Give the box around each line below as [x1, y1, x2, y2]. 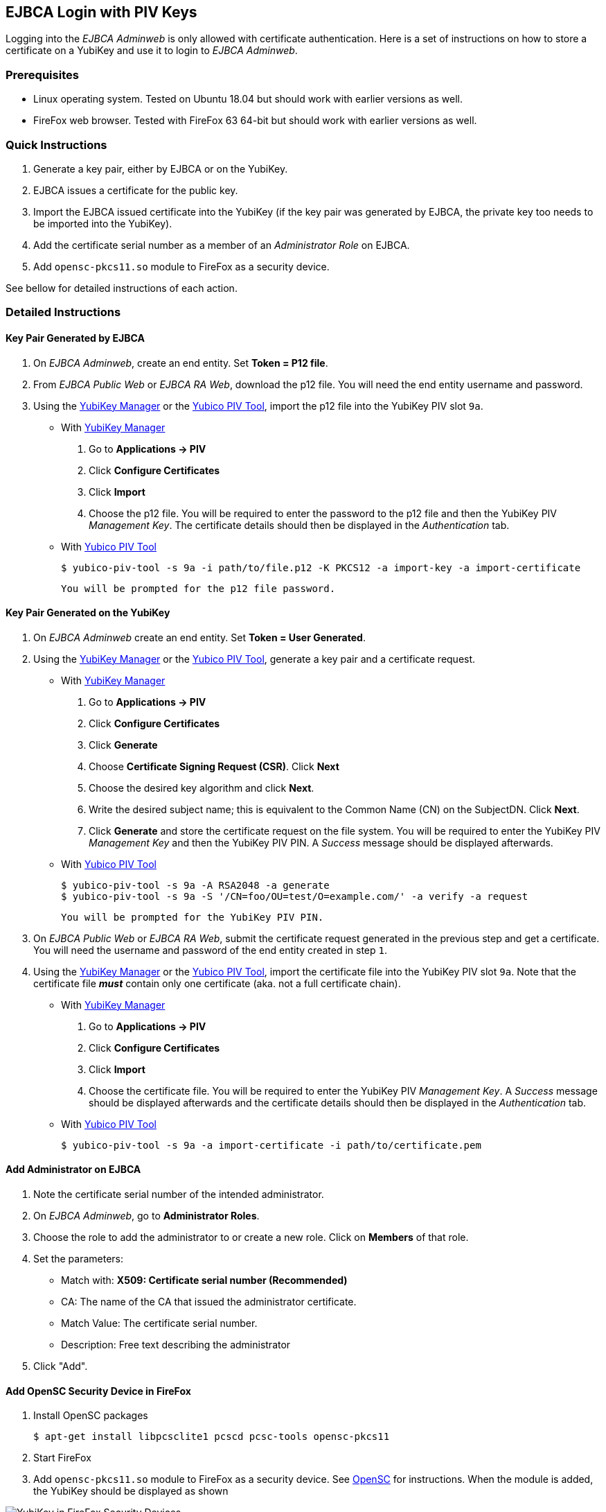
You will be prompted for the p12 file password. [61, 582, 336, 594]
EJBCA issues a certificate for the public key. [33, 184, 238, 196]
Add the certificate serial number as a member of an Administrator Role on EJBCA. [33, 238, 410, 251]
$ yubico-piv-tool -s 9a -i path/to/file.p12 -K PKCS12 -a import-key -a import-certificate [61, 562, 581, 573]
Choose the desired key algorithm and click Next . [89, 781, 314, 794]
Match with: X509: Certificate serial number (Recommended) [61, 1274, 348, 1286]
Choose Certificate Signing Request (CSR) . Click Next [89, 760, 339, 772]
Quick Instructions [6, 137, 107, 152]
